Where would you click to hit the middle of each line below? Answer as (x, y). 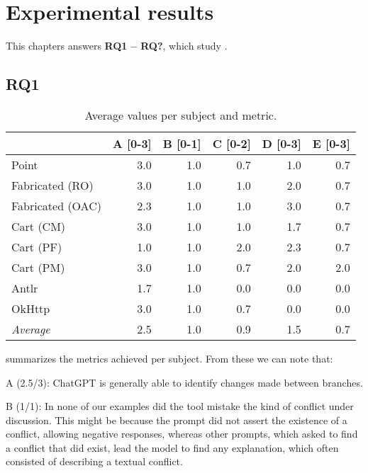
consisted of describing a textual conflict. (94, 461)
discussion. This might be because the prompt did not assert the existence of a (177, 420)
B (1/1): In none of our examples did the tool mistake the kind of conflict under (180, 406)
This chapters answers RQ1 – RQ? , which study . (117, 46)
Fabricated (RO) (52, 185)
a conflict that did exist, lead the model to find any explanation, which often (172, 447)
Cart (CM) (39, 226)
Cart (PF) (37, 246)
